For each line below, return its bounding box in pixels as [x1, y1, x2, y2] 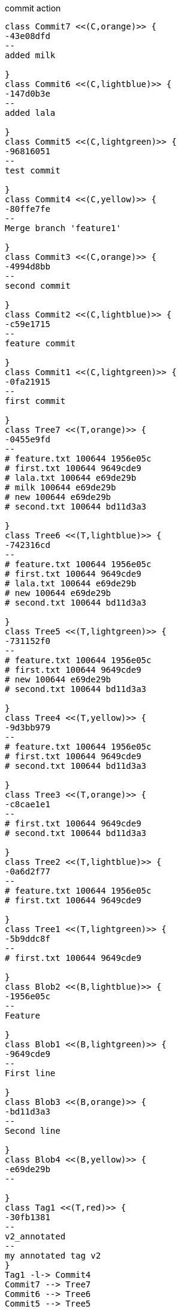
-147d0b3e [5, 89, 50, 98]
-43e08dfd [5, 31, 50, 41]
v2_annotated [5, 1232, 66, 1241]
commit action [5, 3, 61, 13]
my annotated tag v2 [5, 1251, 101, 1260]
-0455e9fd [5, 435, 50, 444]
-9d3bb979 [5, 723, 50, 732]
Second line [5, 1126, 61, 1136]
